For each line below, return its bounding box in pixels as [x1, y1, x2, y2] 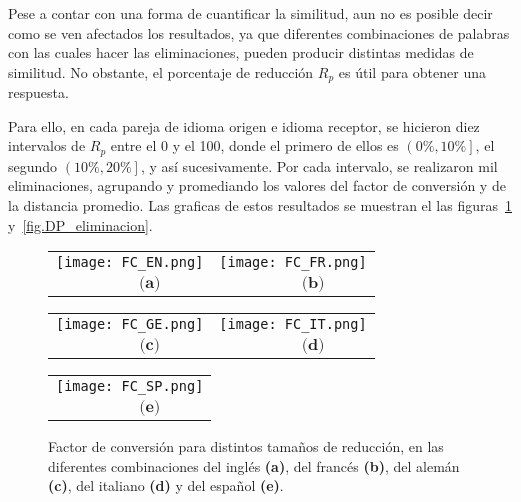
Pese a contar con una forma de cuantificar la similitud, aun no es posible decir [8, 3, 493, 23]
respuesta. [8, 82, 69, 103]
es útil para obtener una [338, 61, 486, 82]
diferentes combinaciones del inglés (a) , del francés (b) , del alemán [48, 455, 460, 476]
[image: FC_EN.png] [56, 254, 204, 271]
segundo [8, 155, 58, 176]
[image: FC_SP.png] [56, 378, 204, 395]
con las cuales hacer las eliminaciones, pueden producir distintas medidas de [8, 42, 474, 63]
